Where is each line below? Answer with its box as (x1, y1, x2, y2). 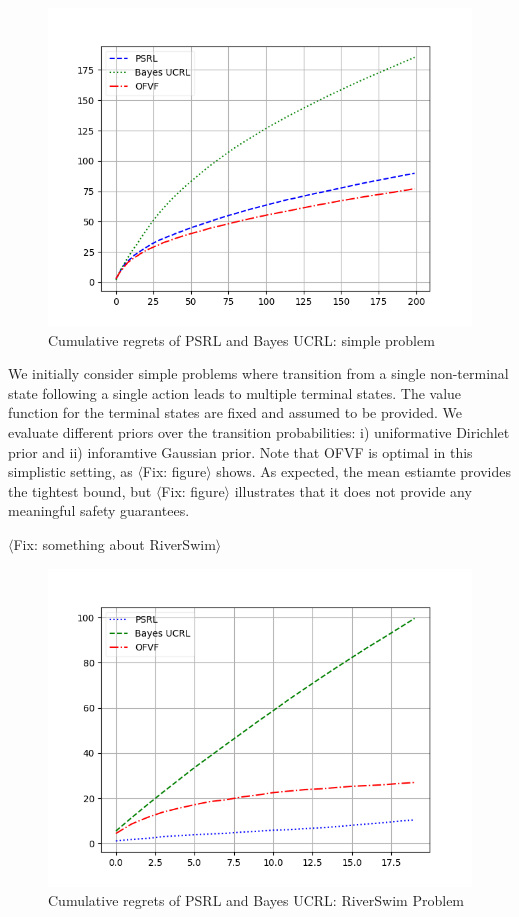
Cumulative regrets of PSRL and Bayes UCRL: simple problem (48, 329, 435, 350)
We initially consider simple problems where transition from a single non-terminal (8, 363, 509, 384)
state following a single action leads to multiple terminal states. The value (8, 382, 462, 403)
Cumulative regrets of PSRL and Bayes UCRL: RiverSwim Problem (48, 890, 465, 911)
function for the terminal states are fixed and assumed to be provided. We (8, 402, 462, 423)
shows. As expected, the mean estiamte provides (216, 461, 511, 482)
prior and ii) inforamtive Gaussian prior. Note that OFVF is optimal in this (8, 441, 473, 462)
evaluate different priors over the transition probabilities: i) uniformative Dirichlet (8, 421, 510, 442)
